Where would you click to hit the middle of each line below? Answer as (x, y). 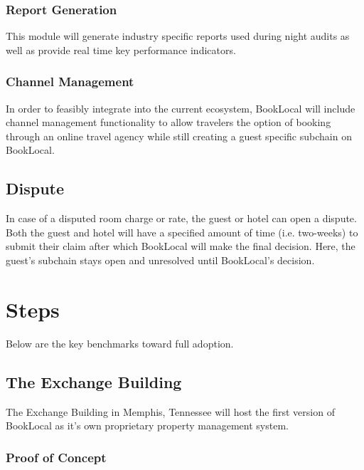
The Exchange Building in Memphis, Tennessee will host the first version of (170, 411)
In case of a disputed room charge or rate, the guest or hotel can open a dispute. (181, 218)
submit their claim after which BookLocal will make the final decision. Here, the (181, 246)
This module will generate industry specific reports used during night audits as (178, 36)
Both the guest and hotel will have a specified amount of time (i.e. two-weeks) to (182, 232)
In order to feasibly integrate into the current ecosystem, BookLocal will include (181, 108)
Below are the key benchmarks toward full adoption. (120, 343)
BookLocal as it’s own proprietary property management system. (147, 425)
